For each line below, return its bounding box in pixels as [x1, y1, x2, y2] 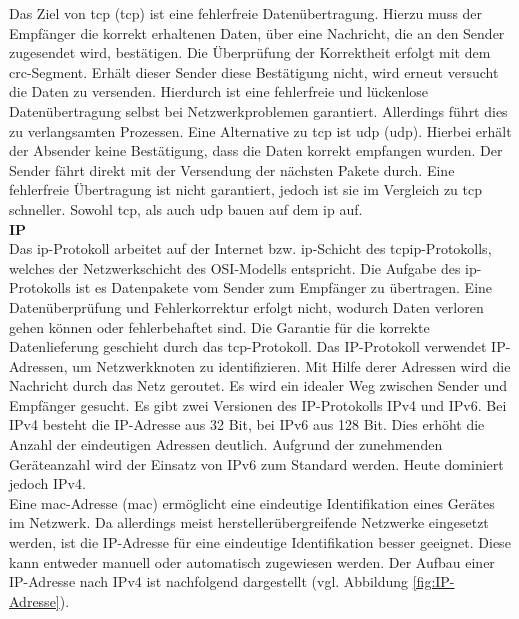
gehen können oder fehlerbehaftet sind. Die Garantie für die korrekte [9, 316, 430, 337]
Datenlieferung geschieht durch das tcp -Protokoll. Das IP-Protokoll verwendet [9, 336, 487, 357]
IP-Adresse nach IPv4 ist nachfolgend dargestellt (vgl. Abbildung [9, 571, 409, 592]
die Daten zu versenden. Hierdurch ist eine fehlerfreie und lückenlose [9, 81, 429, 102]
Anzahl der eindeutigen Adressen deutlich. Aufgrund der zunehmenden [9, 434, 443, 455]
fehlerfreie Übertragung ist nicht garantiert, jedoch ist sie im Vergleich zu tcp [9, 179, 483, 200]
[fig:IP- [412, 571, 455, 592]
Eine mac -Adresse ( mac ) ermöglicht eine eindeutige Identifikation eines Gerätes [9, 492, 495, 513]
